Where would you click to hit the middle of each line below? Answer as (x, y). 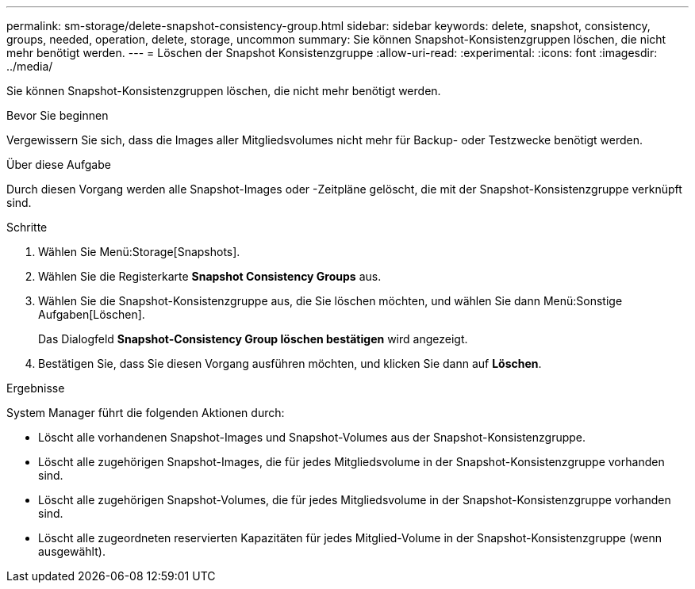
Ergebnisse (36, 388)
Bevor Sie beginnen (58, 115)
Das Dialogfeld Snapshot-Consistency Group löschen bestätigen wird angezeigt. (253, 339)
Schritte (27, 227)
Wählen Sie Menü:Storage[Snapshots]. (139, 252)
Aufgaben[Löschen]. (92, 314)
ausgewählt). (72, 551)
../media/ (30, 66)
